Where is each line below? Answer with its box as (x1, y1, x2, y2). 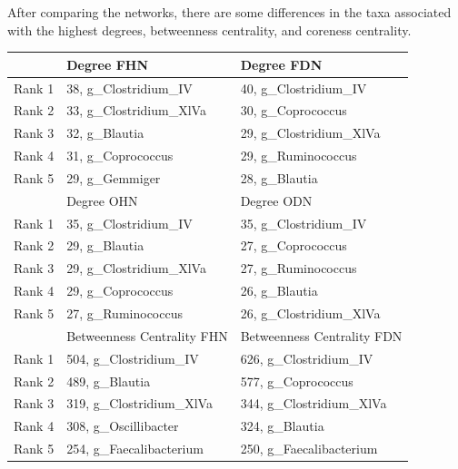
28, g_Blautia (240, 168, 318, 187)
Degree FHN (66, 54, 149, 73)
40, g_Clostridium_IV (240, 78, 367, 97)
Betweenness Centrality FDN (240, 326, 403, 345)
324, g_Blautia (240, 416, 324, 435)
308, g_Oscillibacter (66, 416, 179, 435)
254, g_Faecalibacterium (66, 439, 204, 458)
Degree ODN (240, 191, 313, 210)
